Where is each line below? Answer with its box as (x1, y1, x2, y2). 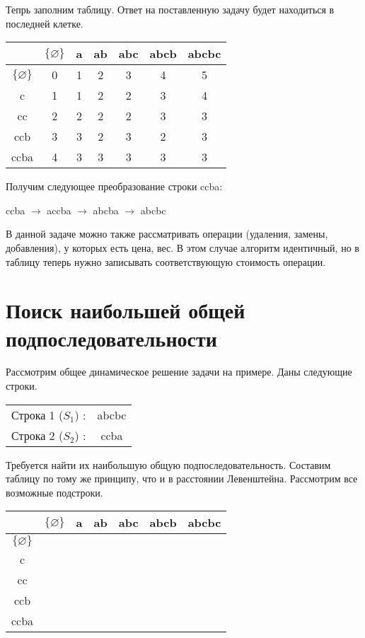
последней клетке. (6, 16, 83, 30)
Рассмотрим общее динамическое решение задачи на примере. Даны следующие (6, 364, 352, 379)
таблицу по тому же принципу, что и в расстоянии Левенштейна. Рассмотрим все (6, 471, 358, 486)
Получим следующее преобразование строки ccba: (6, 179, 223, 194)
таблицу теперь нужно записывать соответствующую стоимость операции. (6, 254, 326, 269)
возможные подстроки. (6, 485, 103, 499)
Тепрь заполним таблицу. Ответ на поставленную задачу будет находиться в (6, 2, 335, 16)
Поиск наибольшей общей (6, 296, 245, 325)
